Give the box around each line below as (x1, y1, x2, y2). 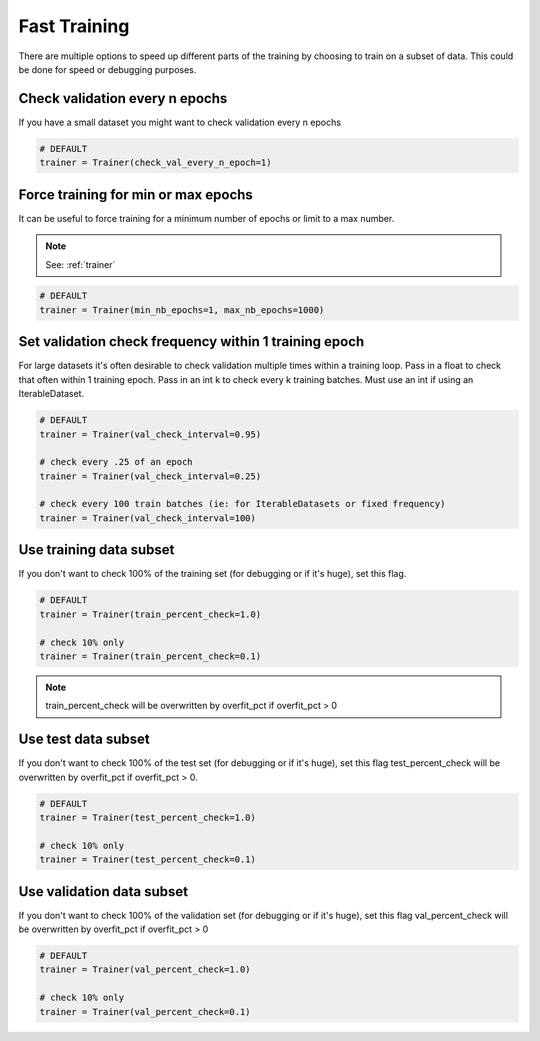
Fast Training (18, 15, 130, 37)
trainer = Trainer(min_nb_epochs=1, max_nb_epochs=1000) (39, 304, 325, 315)
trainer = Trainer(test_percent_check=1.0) (39, 811, 257, 823)
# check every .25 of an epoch (39, 456, 194, 468)
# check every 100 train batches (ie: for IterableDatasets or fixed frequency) (39, 498, 446, 510)
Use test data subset (18, 731, 150, 748)
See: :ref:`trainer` (45, 258, 116, 270)
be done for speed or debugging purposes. (18, 63, 197, 75)
